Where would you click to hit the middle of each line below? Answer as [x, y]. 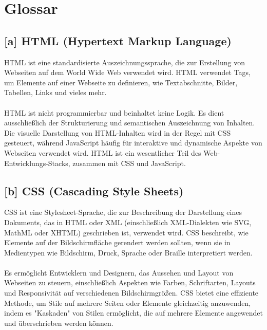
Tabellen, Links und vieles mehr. [55, 92]
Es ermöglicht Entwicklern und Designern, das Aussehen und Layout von [119, 272]
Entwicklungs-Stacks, [37, 163]
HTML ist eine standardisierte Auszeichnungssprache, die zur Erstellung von [125, 62]
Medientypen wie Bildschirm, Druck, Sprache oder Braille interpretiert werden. [128, 252]
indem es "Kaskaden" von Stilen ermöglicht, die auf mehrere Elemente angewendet [134, 313]
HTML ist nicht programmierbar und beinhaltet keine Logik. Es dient [114, 112]
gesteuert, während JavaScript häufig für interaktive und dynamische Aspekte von [133, 143]
